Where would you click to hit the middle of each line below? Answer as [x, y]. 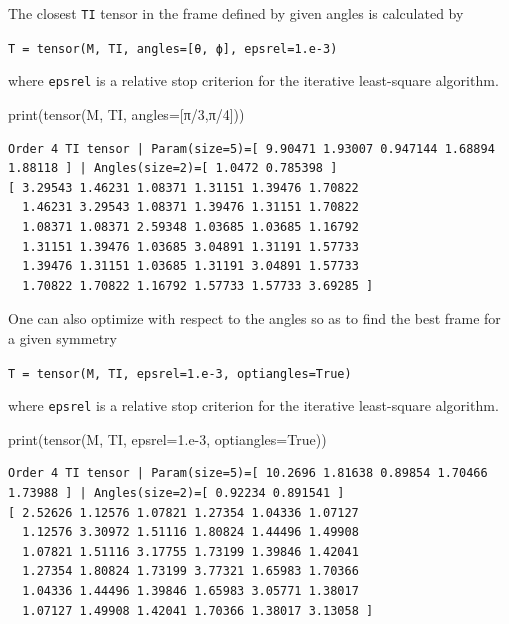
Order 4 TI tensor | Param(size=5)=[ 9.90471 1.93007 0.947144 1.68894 [251, 148]
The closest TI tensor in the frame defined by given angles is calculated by [236, 13]
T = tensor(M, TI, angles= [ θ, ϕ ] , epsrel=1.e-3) [173, 48]
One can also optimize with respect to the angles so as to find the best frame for [254, 318]
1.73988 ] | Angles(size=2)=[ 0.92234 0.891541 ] [176, 493]
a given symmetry [62, 337]
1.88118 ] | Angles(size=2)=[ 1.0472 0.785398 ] [173, 168]
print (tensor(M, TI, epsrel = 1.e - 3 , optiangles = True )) [167, 438]
